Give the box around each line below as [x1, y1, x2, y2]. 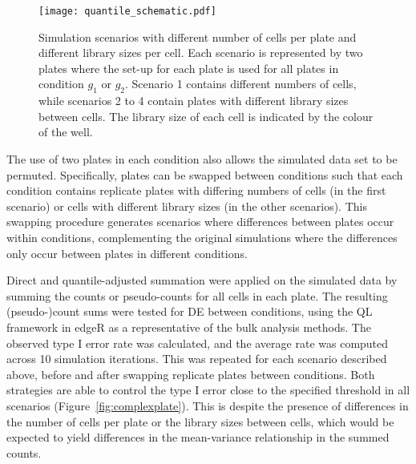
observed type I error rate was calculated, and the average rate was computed [6, 334, 389, 351]
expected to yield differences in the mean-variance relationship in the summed [6, 429, 390, 446]
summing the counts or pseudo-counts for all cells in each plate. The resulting [6, 287, 388, 304]
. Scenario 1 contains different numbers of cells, [125, 75, 357, 92]
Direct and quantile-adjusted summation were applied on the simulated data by [6, 272, 398, 288]
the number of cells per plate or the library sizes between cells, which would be [6, 413, 394, 430]
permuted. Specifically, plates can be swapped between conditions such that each [6, 166, 403, 183]
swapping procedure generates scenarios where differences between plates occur [6, 213, 394, 230]
